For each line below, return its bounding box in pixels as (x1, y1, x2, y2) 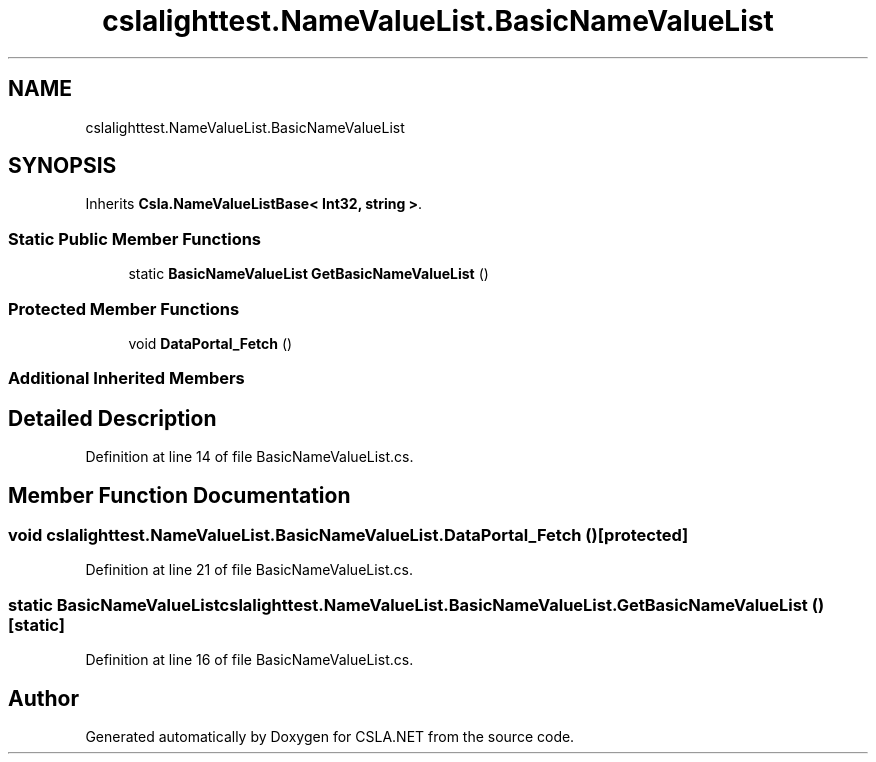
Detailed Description (8, 405, 217, 431)
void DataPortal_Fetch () (128, 334, 293, 352)
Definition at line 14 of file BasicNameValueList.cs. (85, 448, 414, 466)
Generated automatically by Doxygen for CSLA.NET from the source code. (85, 727, 575, 745)
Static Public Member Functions (8, 228, 262, 249)
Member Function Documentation (8, 482, 351, 508)
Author (8, 685, 79, 711)
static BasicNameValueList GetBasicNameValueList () (128, 265, 489, 283)
